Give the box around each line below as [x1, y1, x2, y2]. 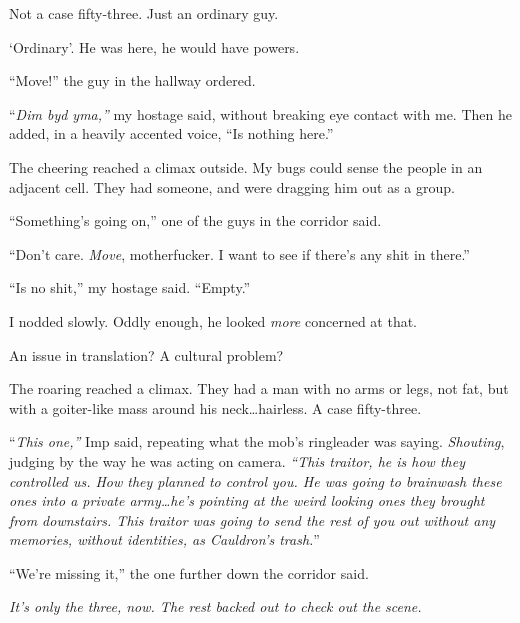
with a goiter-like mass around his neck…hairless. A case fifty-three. [9, 397, 422, 418]
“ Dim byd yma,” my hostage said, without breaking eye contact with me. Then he [9, 103, 512, 124]
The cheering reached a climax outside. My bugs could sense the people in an [9, 156, 483, 177]
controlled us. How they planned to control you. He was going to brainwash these [9, 470, 502, 491]
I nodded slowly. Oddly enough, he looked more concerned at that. [9, 310, 418, 331]
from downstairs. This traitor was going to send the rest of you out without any [9, 509, 496, 530]
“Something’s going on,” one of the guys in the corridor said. [9, 210, 382, 231]
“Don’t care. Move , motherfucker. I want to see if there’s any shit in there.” [9, 243, 470, 264]
